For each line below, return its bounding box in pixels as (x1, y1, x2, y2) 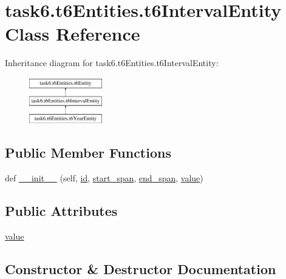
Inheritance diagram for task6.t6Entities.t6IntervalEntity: (5, 56, 219, 69)
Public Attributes (5, 201, 118, 220)
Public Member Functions (5, 143, 171, 162)
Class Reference (5, 21, 140, 46)
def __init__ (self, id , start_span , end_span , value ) (5, 172, 203, 184)
